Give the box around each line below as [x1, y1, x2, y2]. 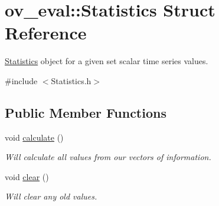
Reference [5, 21, 87, 45]
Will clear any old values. [5, 190, 97, 202]
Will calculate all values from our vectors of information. [5, 151, 211, 163]
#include [5, 74, 38, 87]
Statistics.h [51, 74, 91, 87]
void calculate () [5, 131, 64, 143]
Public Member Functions [5, 103, 166, 121]
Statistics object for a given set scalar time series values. [5, 55, 208, 67]
